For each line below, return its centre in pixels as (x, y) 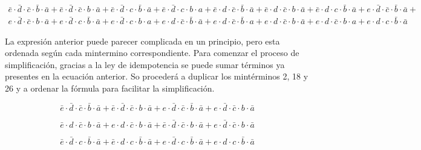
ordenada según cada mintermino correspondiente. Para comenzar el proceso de (152, 53)
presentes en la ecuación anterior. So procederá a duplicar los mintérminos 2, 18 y (157, 76)
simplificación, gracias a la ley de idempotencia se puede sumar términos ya (145, 64)
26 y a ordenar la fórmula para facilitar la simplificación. (110, 88)
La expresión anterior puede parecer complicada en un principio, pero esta (142, 41)
